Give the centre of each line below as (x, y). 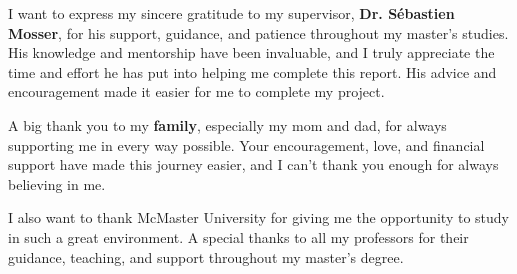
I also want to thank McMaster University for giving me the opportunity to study (258, 217)
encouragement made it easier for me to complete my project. (196, 91)
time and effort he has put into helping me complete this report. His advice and (252, 71)
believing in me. (57, 183)
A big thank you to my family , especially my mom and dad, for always (227, 124)
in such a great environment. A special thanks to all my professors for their (238, 236)
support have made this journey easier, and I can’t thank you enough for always (253, 164)
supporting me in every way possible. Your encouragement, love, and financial (246, 144)
